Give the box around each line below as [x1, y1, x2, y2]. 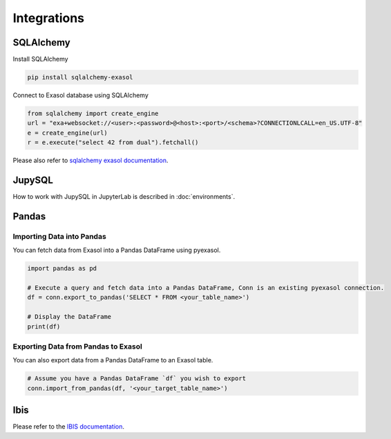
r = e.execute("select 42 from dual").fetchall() [27, 139, 199, 146]
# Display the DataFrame [27, 313, 112, 321]
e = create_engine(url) [27, 128, 108, 137]
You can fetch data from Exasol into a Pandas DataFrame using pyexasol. [12, 246, 221, 255]
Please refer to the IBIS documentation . [12, 422, 124, 431]
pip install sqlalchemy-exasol [27, 73, 134, 81]
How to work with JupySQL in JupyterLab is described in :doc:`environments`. [12, 193, 235, 201]
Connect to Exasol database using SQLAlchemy [12, 91, 149, 99]
